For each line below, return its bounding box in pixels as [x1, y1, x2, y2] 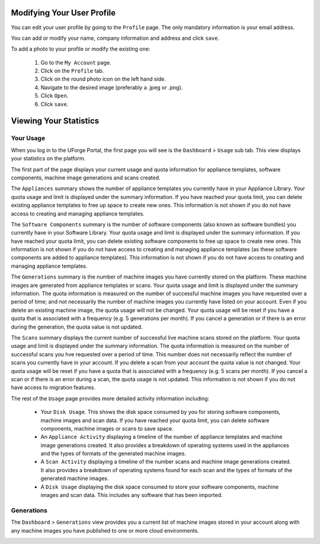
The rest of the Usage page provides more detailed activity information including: [11, 395, 210, 402]
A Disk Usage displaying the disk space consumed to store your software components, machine [40, 483, 279, 490]
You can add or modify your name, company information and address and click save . [11, 34, 219, 42]
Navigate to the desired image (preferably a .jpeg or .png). [40, 84, 183, 91]
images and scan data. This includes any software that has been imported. [40, 492, 223, 499]
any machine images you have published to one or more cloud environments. [11, 527, 200, 534]
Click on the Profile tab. [40, 67, 104, 74]
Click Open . [40, 92, 69, 99]
